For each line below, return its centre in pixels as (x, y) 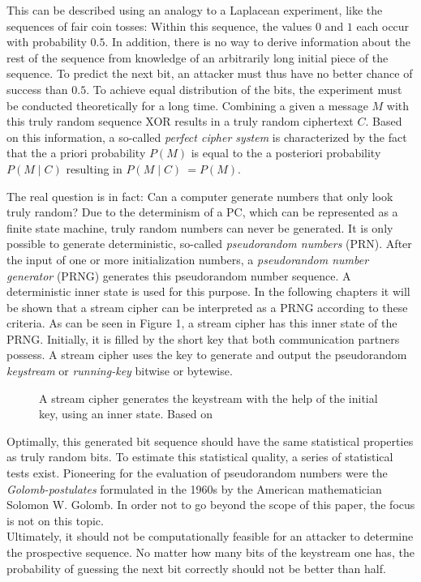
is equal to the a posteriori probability (286, 153)
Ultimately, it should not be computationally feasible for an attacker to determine (210, 536)
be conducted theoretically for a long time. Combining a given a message (187, 105)
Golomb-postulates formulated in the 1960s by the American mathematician (194, 488)
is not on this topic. (55, 520)
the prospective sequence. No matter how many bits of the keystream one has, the (210, 552)
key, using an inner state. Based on (126, 414)
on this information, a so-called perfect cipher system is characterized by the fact (207, 137)
